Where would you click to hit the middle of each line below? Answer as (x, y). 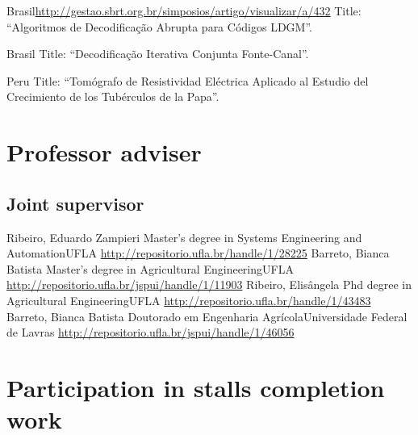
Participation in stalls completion (196, 387)
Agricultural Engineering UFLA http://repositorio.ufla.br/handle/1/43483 (189, 300)
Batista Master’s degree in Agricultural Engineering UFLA (150, 268)
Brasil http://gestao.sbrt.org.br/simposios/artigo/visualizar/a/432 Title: (184, 10)
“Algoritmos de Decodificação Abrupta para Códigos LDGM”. (159, 26)
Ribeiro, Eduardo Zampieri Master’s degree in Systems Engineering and (184, 237)
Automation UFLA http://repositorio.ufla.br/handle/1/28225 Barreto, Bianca (198, 253)
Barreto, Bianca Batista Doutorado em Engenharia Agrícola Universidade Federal (207, 316)
